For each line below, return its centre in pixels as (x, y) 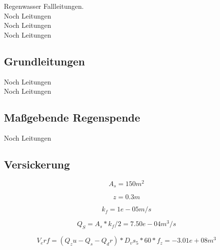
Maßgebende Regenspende (72, 117)
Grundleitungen (45, 61)
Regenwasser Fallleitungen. (44, 6)
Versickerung (37, 164)
